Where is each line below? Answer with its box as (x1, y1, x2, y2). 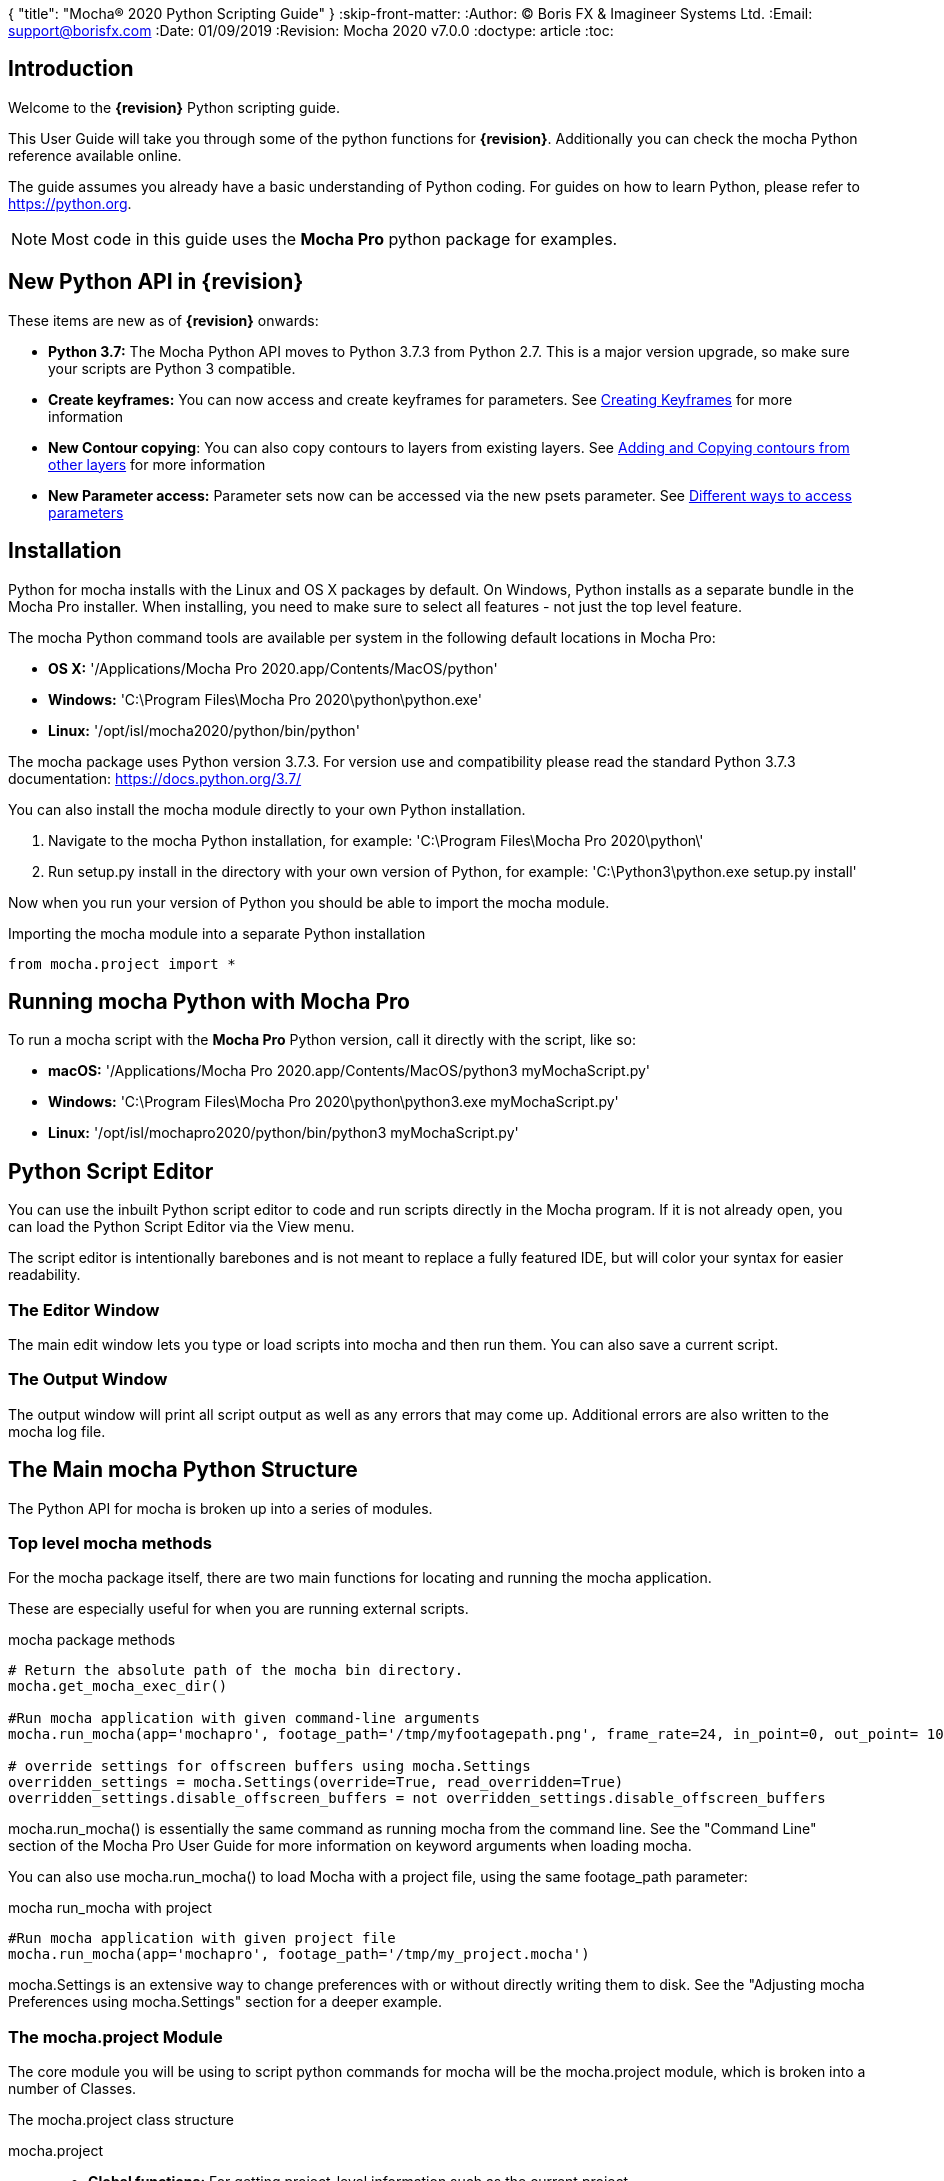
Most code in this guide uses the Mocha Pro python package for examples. (51, 228, 618, 249)
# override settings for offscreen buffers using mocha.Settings (8, 1758, 531, 1775)
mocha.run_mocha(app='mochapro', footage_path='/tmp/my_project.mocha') (8, 1946, 590, 1963)
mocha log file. (8, 1422, 106, 1440)
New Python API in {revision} (8, 269, 304, 295)
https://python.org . (8, 194, 132, 212)
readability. (8, 1266, 81, 1284)
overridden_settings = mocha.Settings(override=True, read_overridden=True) (8, 1774, 624, 1791)
